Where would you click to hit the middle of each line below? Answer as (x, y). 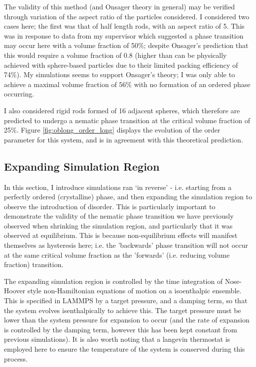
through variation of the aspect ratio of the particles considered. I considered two (127, 16)
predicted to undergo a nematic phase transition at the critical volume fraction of (127, 120)
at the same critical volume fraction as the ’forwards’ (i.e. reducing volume (117, 254)
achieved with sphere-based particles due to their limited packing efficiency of (121, 65)
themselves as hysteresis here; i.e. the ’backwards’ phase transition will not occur (126, 245)
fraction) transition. (34, 264)
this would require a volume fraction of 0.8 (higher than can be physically (115, 55)
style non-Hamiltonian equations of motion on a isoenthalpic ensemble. (134, 291)
